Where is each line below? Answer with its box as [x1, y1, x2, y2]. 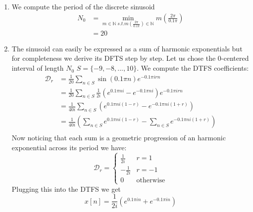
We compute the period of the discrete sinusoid [11, 1, 155, 11]
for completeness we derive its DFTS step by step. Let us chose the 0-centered [11, 53, 249, 63]
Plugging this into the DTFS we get [11, 183, 121, 194]
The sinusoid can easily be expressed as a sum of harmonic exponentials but [11, 43, 243, 53]
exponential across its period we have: [11, 142, 127, 152]
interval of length [11, 63, 64, 73]
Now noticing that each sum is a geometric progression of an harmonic [11, 132, 226, 143]
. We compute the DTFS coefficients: [137, 63, 249, 73]
